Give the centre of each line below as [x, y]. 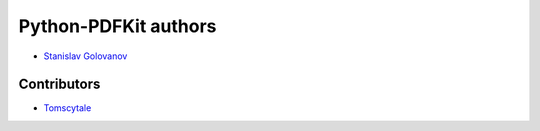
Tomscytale [67, 108]
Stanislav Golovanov [85, 56]
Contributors [59, 84]
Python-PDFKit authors [117, 26]
